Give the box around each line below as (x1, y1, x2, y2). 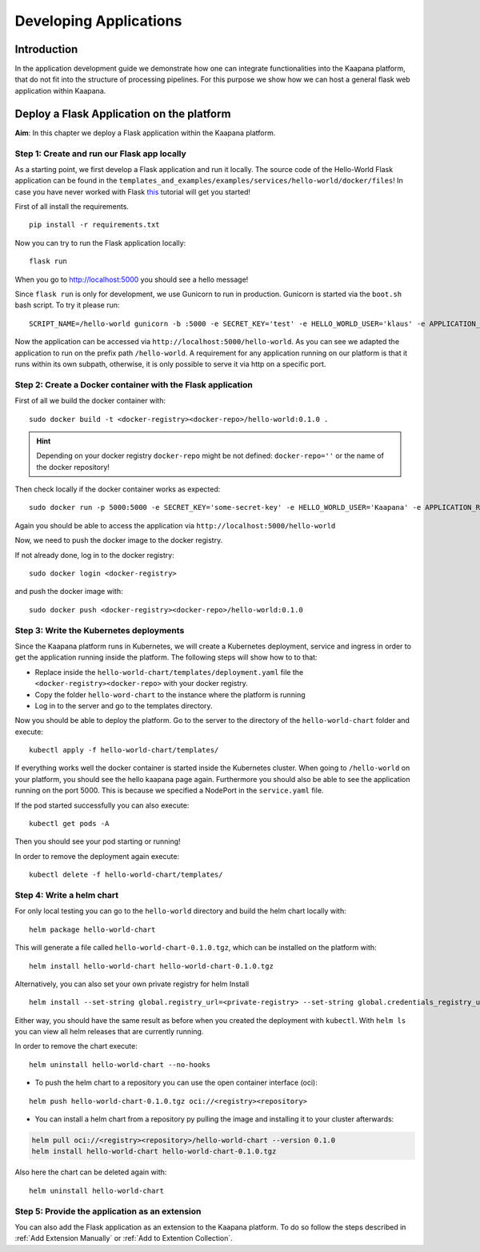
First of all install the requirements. (14, 202, 130, 211)
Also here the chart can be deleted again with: (14, 1167, 167, 1177)
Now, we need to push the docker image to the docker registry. (14, 536, 223, 545)
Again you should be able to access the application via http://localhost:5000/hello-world (14, 520, 336, 530)
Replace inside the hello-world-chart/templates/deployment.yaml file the (34, 667, 304, 676)
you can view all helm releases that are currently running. (14, 1027, 204, 1037)
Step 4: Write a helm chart (14, 889, 119, 901)
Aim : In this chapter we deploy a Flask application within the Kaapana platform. (14, 128, 276, 138)
